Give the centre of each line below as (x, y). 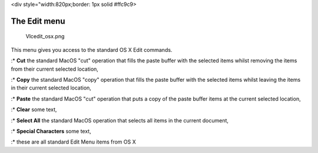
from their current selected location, (54, 69)
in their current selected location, (51, 88)
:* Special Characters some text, (51, 131)
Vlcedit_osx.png (45, 36)
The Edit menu (38, 21)
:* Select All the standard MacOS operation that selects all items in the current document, (120, 120)
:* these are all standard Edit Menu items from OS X (73, 142)
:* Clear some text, (34, 109)
